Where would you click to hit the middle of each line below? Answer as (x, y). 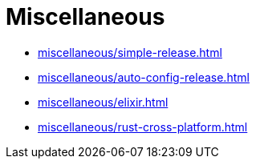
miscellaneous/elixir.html (103, 102)
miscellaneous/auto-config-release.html (144, 77)
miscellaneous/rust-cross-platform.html (143, 127)
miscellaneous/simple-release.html (130, 52)
